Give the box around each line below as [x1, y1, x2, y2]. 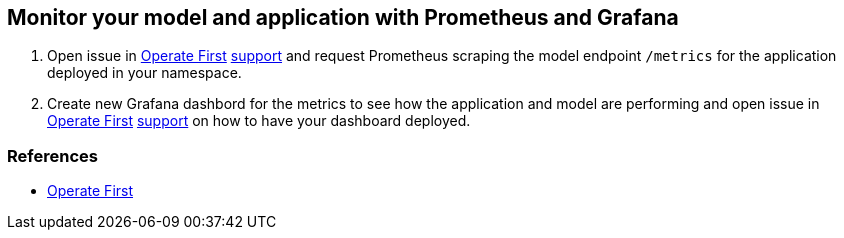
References [7, 145, 98, 166]
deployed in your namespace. [47, 64, 242, 82]
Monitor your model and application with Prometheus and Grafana [7, 5, 679, 30]
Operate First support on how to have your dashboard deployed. [47, 112, 471, 130]
